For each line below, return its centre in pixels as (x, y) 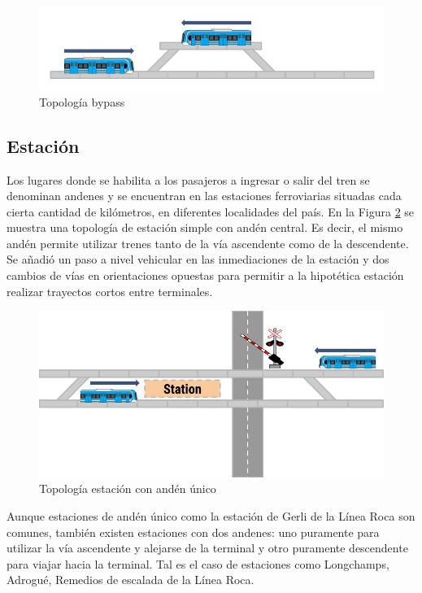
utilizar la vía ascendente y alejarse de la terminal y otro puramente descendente (207, 548)
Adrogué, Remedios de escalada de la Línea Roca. (131, 580)
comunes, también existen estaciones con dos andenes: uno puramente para (193, 532)
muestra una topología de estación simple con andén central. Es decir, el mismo (205, 227)
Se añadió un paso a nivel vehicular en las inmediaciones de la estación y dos (198, 259)
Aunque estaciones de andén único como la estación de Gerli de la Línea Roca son (211, 516)
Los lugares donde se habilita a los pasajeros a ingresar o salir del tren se (188, 179)
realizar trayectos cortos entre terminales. (110, 291)
